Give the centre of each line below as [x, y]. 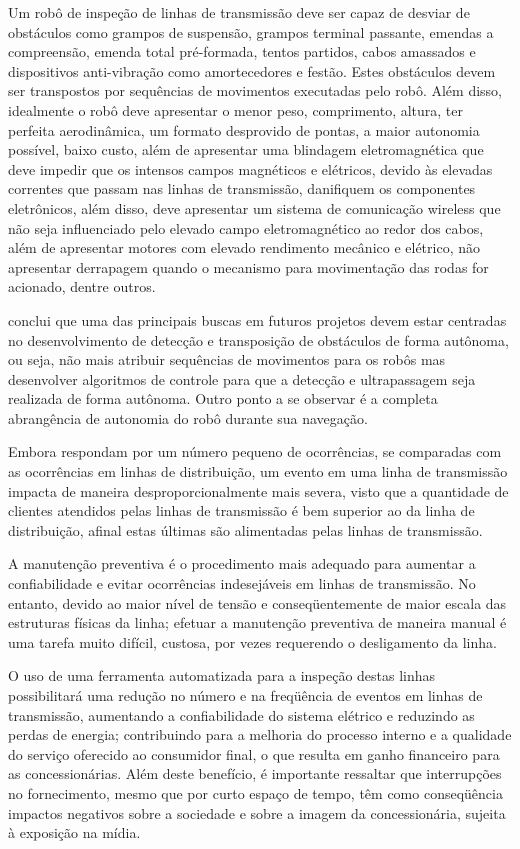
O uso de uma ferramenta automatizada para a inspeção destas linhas [222, 675]
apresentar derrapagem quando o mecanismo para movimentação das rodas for [248, 266]
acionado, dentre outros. [82, 286]
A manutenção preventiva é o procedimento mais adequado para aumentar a [242, 563]
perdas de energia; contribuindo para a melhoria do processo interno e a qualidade [260, 734]
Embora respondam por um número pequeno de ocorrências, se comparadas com [255, 451]
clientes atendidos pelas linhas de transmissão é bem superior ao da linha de [241, 510]
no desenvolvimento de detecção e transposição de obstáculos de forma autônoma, [258, 339]
